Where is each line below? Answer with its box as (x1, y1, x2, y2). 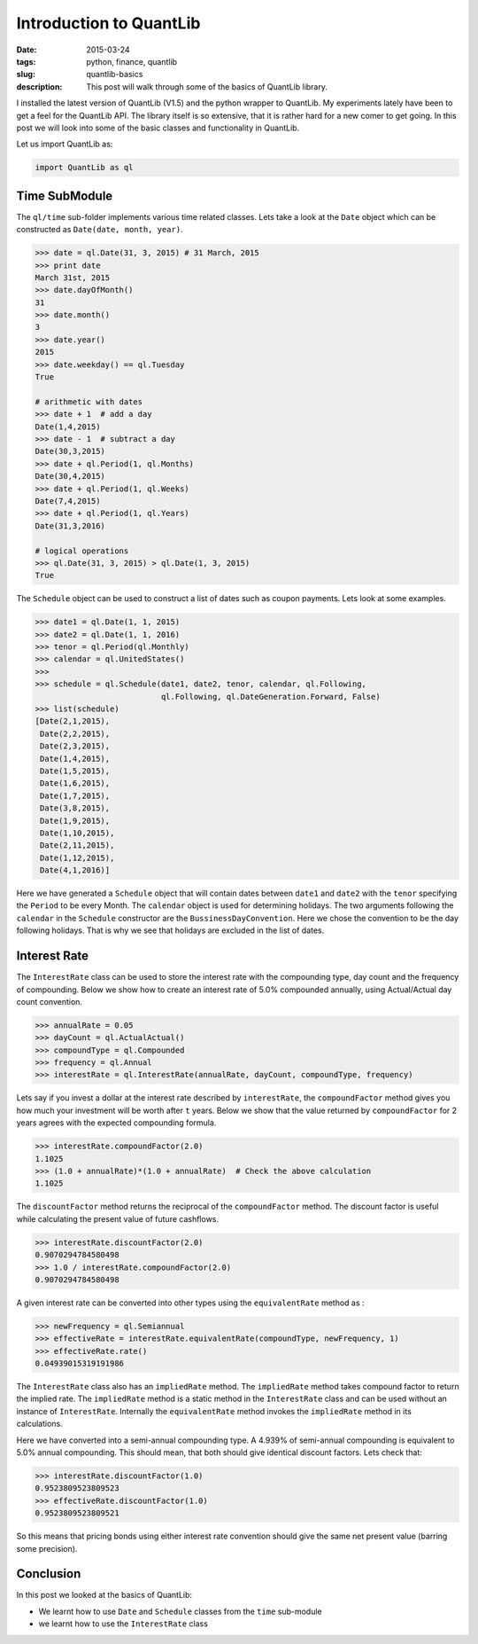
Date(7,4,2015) (35, 496, 101, 505)
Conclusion (16, 1566, 81, 1582)
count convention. (16, 996, 83, 1006)
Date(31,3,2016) (35, 521, 106, 531)
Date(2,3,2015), (40, 741, 111, 751)
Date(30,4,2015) (35, 471, 106, 481)
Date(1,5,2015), (40, 765, 111, 776)
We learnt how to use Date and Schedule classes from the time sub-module (38, 1606, 322, 1617)
